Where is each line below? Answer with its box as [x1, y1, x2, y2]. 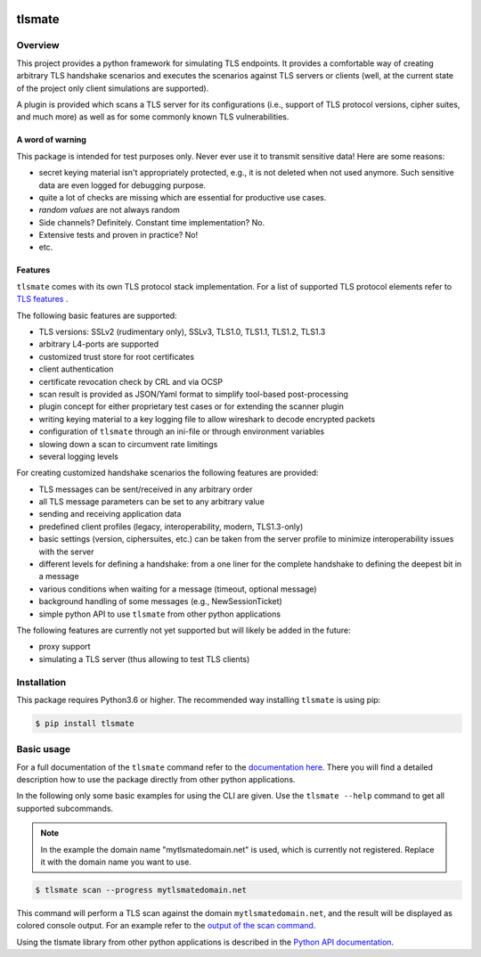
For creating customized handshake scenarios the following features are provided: [16, 468, 320, 478]
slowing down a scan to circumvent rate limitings [38, 438, 218, 449]
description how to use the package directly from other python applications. [16, 774, 296, 785]
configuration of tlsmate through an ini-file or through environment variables [38, 426, 325, 437]
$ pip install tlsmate [35, 718, 135, 728]
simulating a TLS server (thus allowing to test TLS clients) [38, 653, 250, 664]
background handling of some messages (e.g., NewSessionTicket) [38, 596, 282, 607]
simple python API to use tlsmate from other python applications [38, 609, 281, 619]
